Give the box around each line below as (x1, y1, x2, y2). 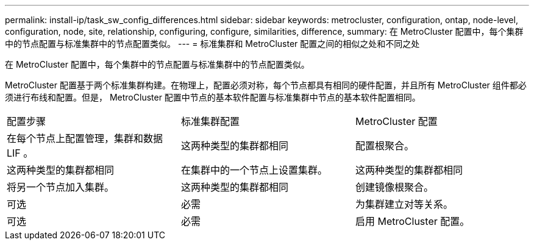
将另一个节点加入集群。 (7, 181, 115, 193)
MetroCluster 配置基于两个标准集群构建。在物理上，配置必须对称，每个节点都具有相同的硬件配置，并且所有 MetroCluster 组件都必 (5, 80, 527, 90)
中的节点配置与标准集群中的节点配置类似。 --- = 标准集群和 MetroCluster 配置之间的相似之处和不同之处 (5, 38, 420, 49)
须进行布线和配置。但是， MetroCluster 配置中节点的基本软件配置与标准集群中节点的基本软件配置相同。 (5, 92, 421, 102)
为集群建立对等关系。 (355, 198, 453, 210)
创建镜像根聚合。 (355, 181, 433, 193)
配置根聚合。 (355, 140, 414, 152)
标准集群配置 (180, 115, 240, 127)
